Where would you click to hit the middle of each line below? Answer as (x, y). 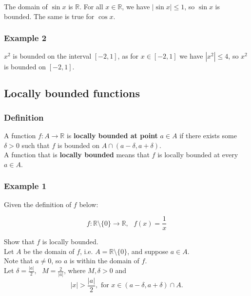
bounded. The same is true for (49, 16)
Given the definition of (38, 204)
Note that (19, 261)
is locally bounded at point (112, 135)
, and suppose (148, 251)
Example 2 (25, 38)
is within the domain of (105, 261)
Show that (19, 242)
